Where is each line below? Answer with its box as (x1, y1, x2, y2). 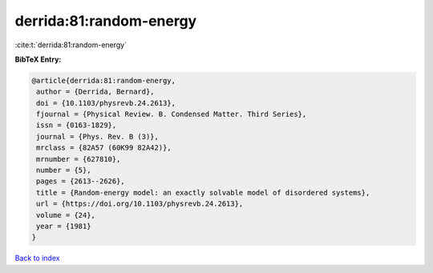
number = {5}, (36, 166, 91, 175)
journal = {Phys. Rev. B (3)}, (36, 132, 160, 141)
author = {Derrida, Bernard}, (36, 87, 156, 96)
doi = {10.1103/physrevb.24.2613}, (36, 98, 176, 107)
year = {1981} (36, 222, 91, 231)
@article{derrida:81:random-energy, (31, 76, 176, 85)
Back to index (14, 253, 60, 263)
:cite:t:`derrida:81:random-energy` (14, 40, 127, 50)
